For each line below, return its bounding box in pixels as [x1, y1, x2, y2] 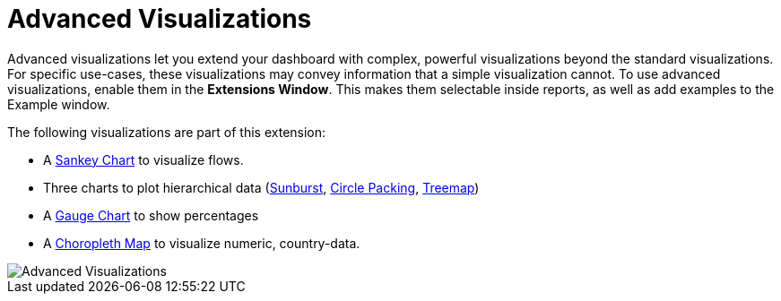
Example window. [7, 96, 110, 112]
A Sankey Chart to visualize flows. [43, 151, 244, 168]
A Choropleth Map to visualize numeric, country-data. [43, 235, 360, 251]
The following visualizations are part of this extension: [7, 124, 326, 140]
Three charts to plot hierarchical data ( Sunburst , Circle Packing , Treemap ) [43, 179, 480, 195]
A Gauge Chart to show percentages [43, 207, 259, 223]
